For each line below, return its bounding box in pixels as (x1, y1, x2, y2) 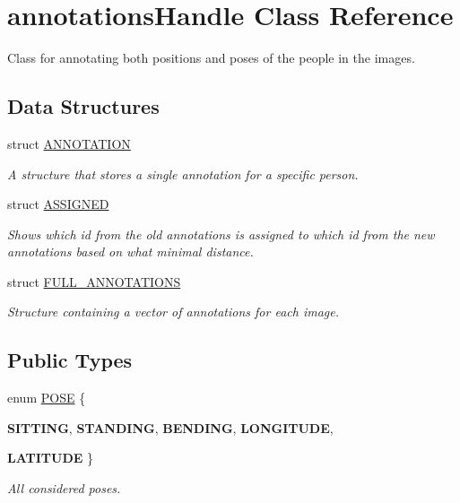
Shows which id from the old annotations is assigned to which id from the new (7, 224, 435, 243)
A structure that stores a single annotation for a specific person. (7, 164, 359, 183)
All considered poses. (7, 479, 121, 498)
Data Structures (7, 92, 160, 120)
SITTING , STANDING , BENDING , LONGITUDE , (7, 418, 334, 437)
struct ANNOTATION (7, 134, 131, 152)
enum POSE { (7, 388, 86, 407)
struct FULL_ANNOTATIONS (7, 272, 181, 291)
